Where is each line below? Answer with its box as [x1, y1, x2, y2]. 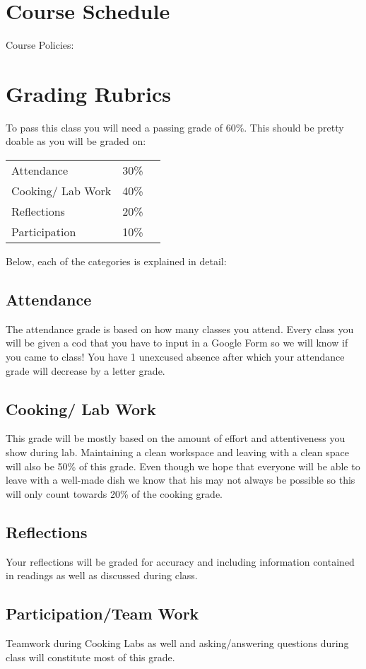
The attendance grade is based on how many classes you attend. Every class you [6, 321, 354, 336]
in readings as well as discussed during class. [6, 568, 198, 583]
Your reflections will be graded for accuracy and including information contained [6, 554, 355, 569]
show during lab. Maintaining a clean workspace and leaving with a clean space [6, 445, 350, 459]
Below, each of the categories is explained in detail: [6, 254, 227, 269]
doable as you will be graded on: [6, 134, 146, 149]
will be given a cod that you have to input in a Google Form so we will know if [6, 335, 348, 350]
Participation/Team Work [6, 603, 199, 624]
